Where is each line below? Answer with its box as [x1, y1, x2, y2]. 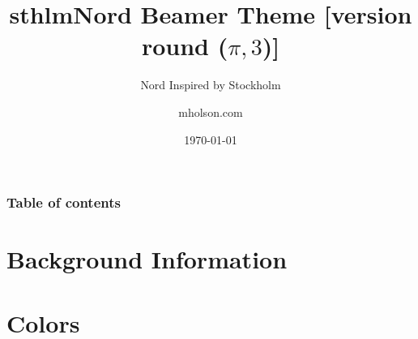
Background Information [6, 242, 288, 276]
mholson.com [178, 103, 243, 120]
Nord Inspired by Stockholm [140, 76, 281, 93]
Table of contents [6, 192, 121, 212]
